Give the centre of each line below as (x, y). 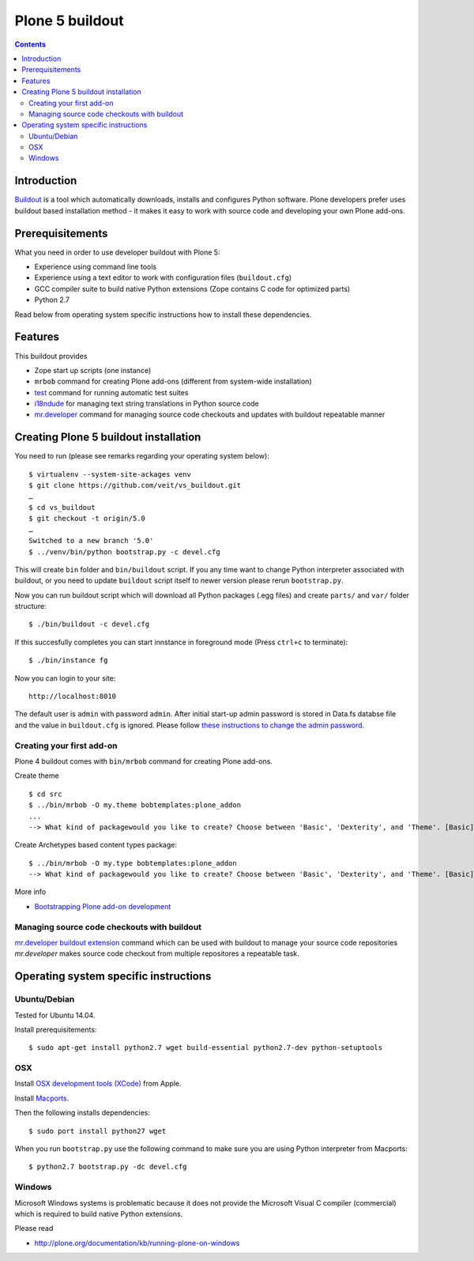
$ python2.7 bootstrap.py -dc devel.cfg (108, 1167)
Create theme (37, 776)
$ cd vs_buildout (62, 507)
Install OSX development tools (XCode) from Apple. (98, 1084)
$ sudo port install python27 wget (98, 1131)
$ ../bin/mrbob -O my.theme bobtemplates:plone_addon (135, 805)
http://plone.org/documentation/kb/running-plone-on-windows (137, 1243)
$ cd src (45, 794)
